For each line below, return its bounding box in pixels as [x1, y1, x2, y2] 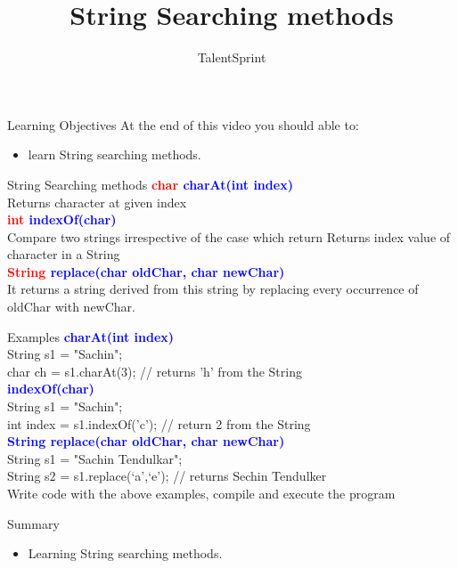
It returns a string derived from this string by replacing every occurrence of [7, 280, 419, 298]
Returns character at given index [7, 192, 187, 211]
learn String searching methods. [28, 145, 201, 164]
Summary [7, 514, 60, 532]
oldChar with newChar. [7, 297, 135, 316]
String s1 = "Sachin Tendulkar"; [7, 449, 183, 467]
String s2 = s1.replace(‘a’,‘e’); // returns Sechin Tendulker [7, 467, 327, 485]
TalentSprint [197, 48, 266, 67]
